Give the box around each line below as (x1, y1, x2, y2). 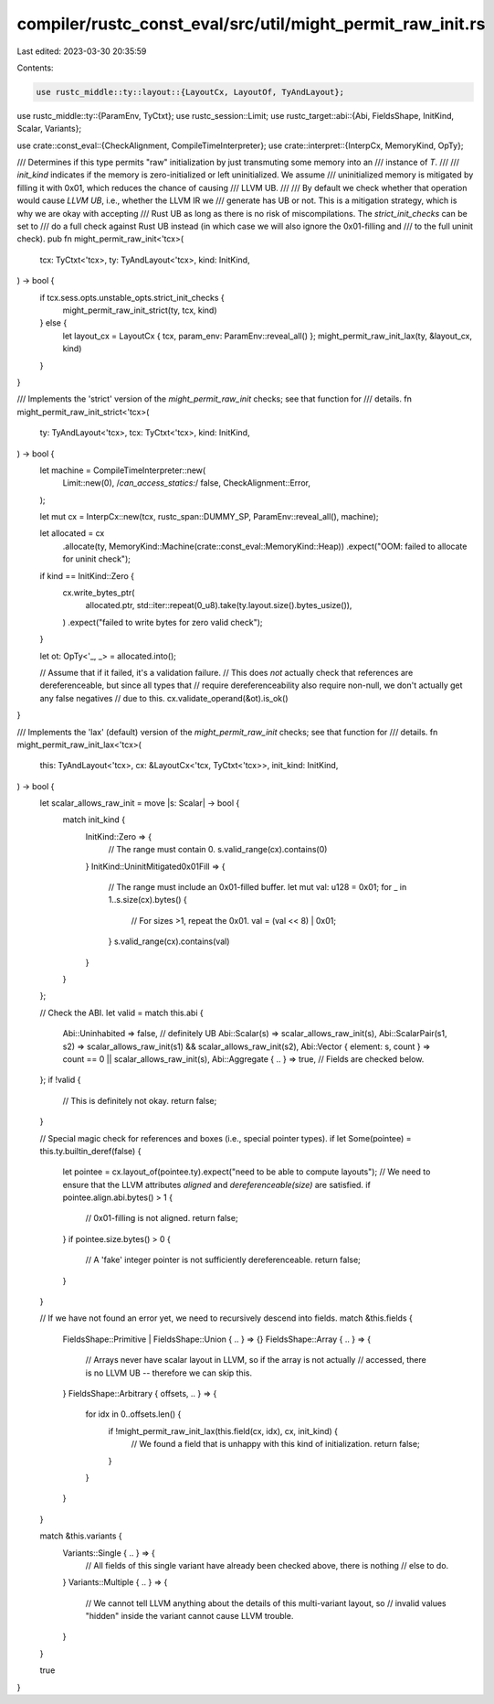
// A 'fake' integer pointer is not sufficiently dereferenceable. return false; (85, 1254, 361, 1266)
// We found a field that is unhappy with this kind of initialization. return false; (131, 1439, 420, 1450)
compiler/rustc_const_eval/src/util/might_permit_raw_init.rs (16, 14, 486, 34)
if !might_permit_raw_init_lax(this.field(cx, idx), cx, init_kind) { (108, 1425, 338, 1436)
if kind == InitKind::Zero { (39, 570, 135, 581)
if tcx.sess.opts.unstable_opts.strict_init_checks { (39, 292, 225, 303)
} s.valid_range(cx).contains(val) (108, 936, 230, 947)
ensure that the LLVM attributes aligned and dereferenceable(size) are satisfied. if (62, 1179, 372, 1190)
